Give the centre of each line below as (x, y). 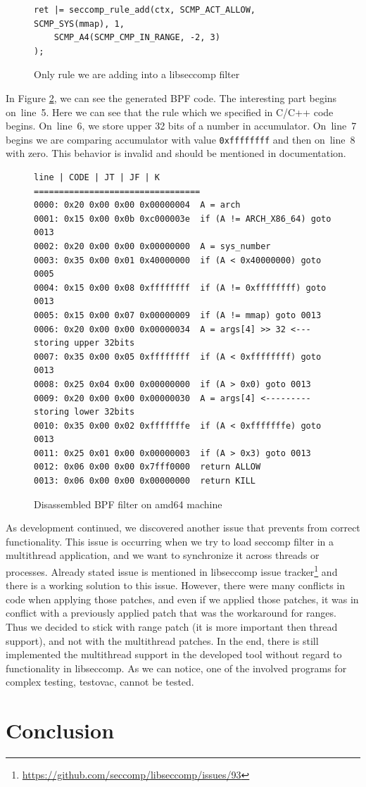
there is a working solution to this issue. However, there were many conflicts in (176, 585)
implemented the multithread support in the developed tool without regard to (174, 654)
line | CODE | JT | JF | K (97, 177)
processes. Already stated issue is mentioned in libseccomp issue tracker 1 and (172, 571)
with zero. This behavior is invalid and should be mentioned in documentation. (176, 153)
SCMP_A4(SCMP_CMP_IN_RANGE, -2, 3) (137, 38)
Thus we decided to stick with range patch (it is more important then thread (172, 627)
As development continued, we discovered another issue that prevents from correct (183, 528)
